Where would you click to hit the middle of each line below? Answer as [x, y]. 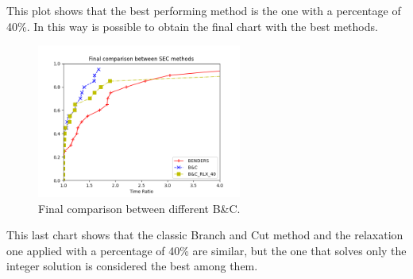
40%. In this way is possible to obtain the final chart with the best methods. [192, 26]
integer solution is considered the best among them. [132, 266]
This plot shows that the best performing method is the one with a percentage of [204, 10]
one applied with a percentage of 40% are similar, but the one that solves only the [206, 250]
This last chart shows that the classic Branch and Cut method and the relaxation [205, 235]
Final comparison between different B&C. [139, 208]
